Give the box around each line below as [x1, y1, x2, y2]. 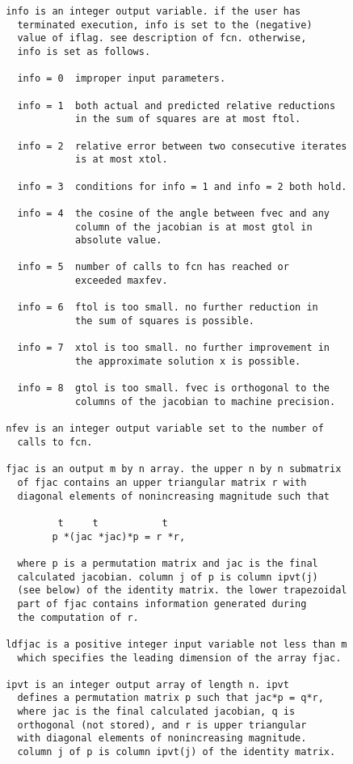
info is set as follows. [17, 45, 151, 57]
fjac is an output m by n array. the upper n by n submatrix [6, 463, 342, 475]
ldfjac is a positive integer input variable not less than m [6, 638, 347, 650]
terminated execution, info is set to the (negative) [17, 19, 313, 31]
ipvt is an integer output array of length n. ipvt [6, 678, 289, 690]
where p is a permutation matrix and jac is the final [17, 557, 318, 569]
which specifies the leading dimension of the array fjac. [17, 652, 342, 664]
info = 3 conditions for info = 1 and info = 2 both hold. [17, 180, 347, 192]
